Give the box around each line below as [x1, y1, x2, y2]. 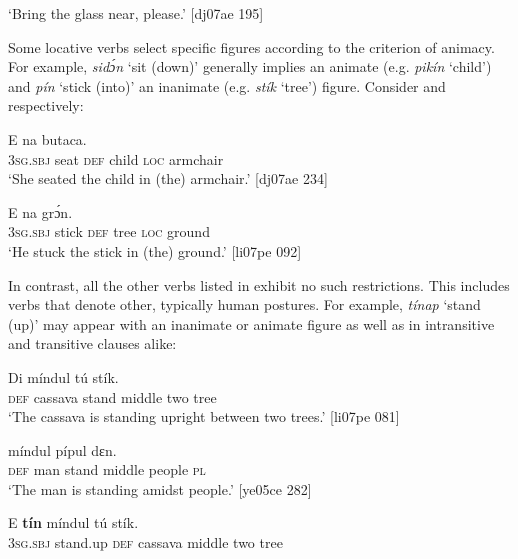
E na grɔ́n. [8, 201, 73, 222]
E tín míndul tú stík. [8, 512, 139, 533]
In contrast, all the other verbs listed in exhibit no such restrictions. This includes [8, 274, 510, 295]
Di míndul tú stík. [8, 366, 119, 387]
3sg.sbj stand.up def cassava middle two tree [8, 532, 283, 553]
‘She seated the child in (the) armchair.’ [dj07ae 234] [8, 168, 328, 189]
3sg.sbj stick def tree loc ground [8, 221, 210, 242]
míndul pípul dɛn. [8, 439, 117, 460]
